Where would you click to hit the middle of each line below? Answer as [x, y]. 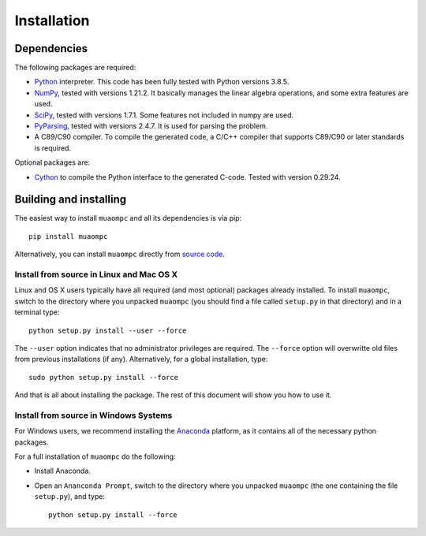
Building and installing [70, 200]
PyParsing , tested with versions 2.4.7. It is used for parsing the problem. [151, 126]
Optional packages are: [52, 162]
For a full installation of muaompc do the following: [95, 456]
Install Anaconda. [62, 471]
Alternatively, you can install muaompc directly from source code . [120, 254]
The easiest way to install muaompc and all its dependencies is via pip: [128, 218]
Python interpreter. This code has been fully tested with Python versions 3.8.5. [162, 82]
